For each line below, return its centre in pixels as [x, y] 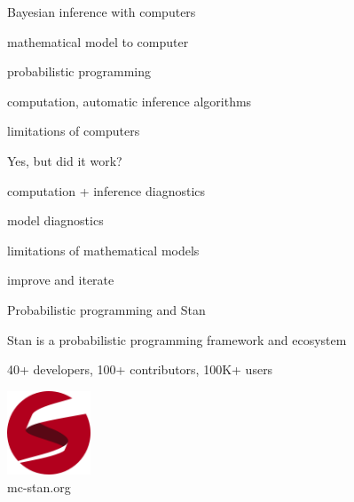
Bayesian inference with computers [102, 12]
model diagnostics [55, 220]
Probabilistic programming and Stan [106, 309]
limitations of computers [74, 131]
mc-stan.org [39, 486]
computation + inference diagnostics [106, 190]
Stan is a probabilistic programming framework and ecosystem [177, 339]
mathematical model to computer [98, 41]
